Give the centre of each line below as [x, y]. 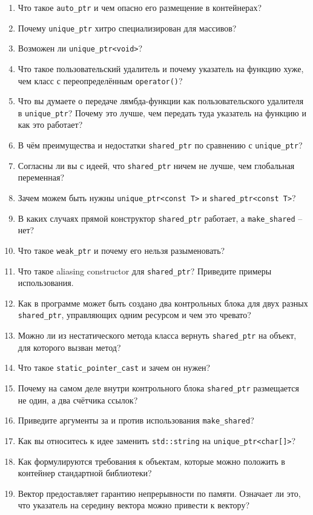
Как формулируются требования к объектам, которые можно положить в [151, 461]
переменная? [41, 177]
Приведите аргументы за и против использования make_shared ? [136, 420]
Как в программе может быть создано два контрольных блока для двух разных [163, 303]
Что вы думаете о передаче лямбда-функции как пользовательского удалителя [161, 101]
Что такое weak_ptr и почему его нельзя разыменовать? [121, 250]
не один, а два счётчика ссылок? [78, 400]
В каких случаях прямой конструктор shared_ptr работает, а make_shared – [160, 218]
